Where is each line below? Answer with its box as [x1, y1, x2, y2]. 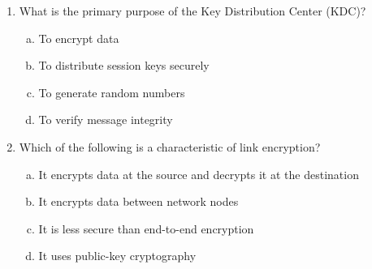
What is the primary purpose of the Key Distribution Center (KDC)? [19, 2, 366, 19]
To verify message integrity [38, 111, 173, 128]
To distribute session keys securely [38, 57, 210, 74]
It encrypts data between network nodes [38, 193, 239, 210]
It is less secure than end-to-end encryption [38, 220, 254, 237]
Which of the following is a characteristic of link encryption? [19, 138, 321, 155]
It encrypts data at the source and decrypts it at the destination [38, 165, 359, 182]
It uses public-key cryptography [38, 247, 197, 264]
